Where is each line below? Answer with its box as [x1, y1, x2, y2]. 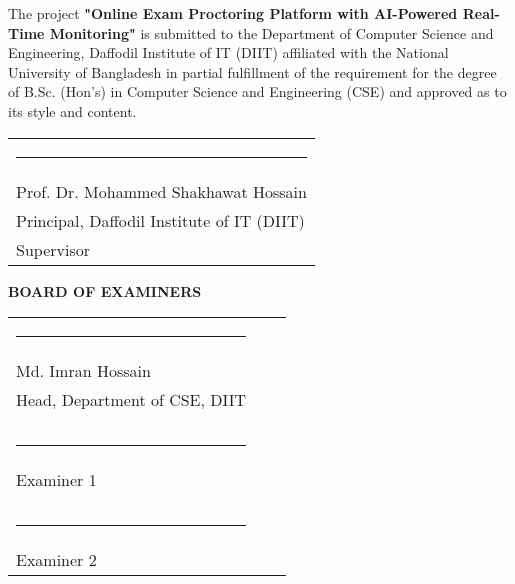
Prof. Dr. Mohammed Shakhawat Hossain [16, 179, 307, 203]
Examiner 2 [16, 548, 97, 572]
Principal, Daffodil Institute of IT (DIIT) [16, 208, 305, 232]
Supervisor [16, 237, 90, 261]
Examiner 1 [16, 468, 97, 492]
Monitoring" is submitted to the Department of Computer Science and [49, 22, 494, 43]
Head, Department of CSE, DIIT [16, 388, 247, 412]
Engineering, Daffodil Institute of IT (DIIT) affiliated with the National [8, 42, 449, 63]
